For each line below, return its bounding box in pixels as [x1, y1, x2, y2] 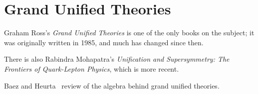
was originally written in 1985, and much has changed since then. [4, 37, 204, 47]
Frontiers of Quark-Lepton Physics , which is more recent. [4, 63, 179, 74]
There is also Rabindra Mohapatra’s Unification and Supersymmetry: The [4, 54, 230, 64]
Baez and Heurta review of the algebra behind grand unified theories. [4, 80, 220, 91]
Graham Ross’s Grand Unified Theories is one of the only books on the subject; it [4, 27, 255, 38]
